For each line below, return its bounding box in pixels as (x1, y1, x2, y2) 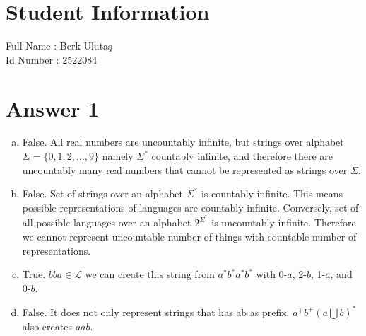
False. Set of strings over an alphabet (22, 186, 184, 201)
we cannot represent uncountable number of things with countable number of (22, 229, 357, 244)
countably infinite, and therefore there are (151, 149, 333, 163)
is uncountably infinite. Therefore (211, 215, 356, 230)
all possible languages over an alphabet (22, 215, 191, 230)
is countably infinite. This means (201, 186, 343, 201)
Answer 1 (6, 93, 100, 122)
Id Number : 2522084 (6, 52, 98, 66)
